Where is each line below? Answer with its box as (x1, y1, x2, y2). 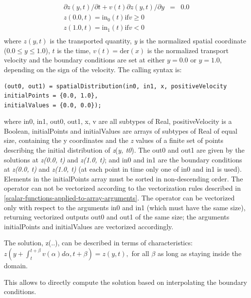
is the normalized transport (147, 45, 229, 55)
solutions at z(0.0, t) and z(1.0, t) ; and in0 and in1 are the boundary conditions (4, 154, 242, 164)
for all (131, 248, 149, 258)
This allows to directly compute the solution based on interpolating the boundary (4, 277, 247, 287)
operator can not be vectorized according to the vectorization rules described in (4, 183, 241, 193)
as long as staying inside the (157, 248, 242, 258)
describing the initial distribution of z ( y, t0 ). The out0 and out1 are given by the (4, 145, 245, 155)
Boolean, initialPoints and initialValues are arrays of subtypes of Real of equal (4, 125, 237, 136)
